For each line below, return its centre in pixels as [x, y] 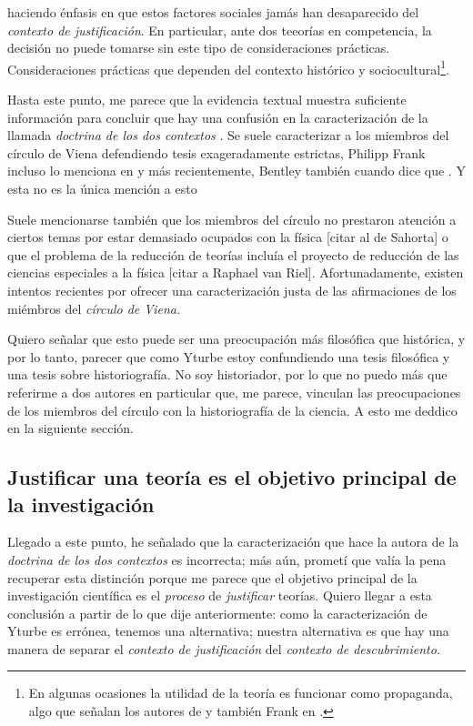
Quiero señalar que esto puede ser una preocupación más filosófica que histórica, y [236, 339]
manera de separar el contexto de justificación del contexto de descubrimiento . [224, 648]
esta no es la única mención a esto [102, 188]
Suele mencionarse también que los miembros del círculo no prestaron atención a [232, 219]
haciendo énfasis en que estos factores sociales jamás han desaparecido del [213, 12]
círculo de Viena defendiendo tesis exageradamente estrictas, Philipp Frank [216, 152]
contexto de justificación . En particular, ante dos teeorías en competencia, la [220, 30]
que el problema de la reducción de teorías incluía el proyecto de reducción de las [233, 254]
